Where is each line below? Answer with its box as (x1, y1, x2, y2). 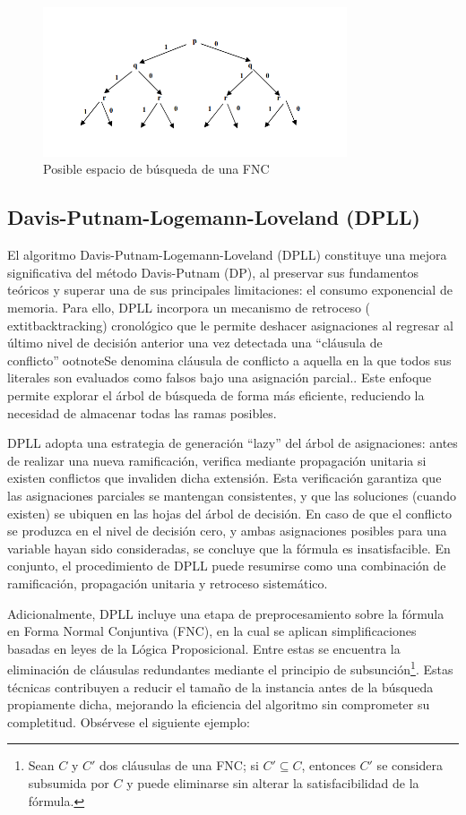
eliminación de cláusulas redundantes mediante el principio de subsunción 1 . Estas (7, 657, 453, 678)
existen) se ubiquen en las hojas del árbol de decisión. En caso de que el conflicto (7, 503, 453, 522)
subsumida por (28, 773, 109, 792)
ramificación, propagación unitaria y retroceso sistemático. (7, 573, 328, 592)
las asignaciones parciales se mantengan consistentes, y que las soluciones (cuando (7, 485, 456, 504)
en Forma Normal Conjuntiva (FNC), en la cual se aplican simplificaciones (7, 622, 417, 640)
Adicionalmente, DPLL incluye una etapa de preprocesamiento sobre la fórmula (7, 604, 444, 622)
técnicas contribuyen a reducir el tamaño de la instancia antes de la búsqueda (7, 677, 434, 696)
